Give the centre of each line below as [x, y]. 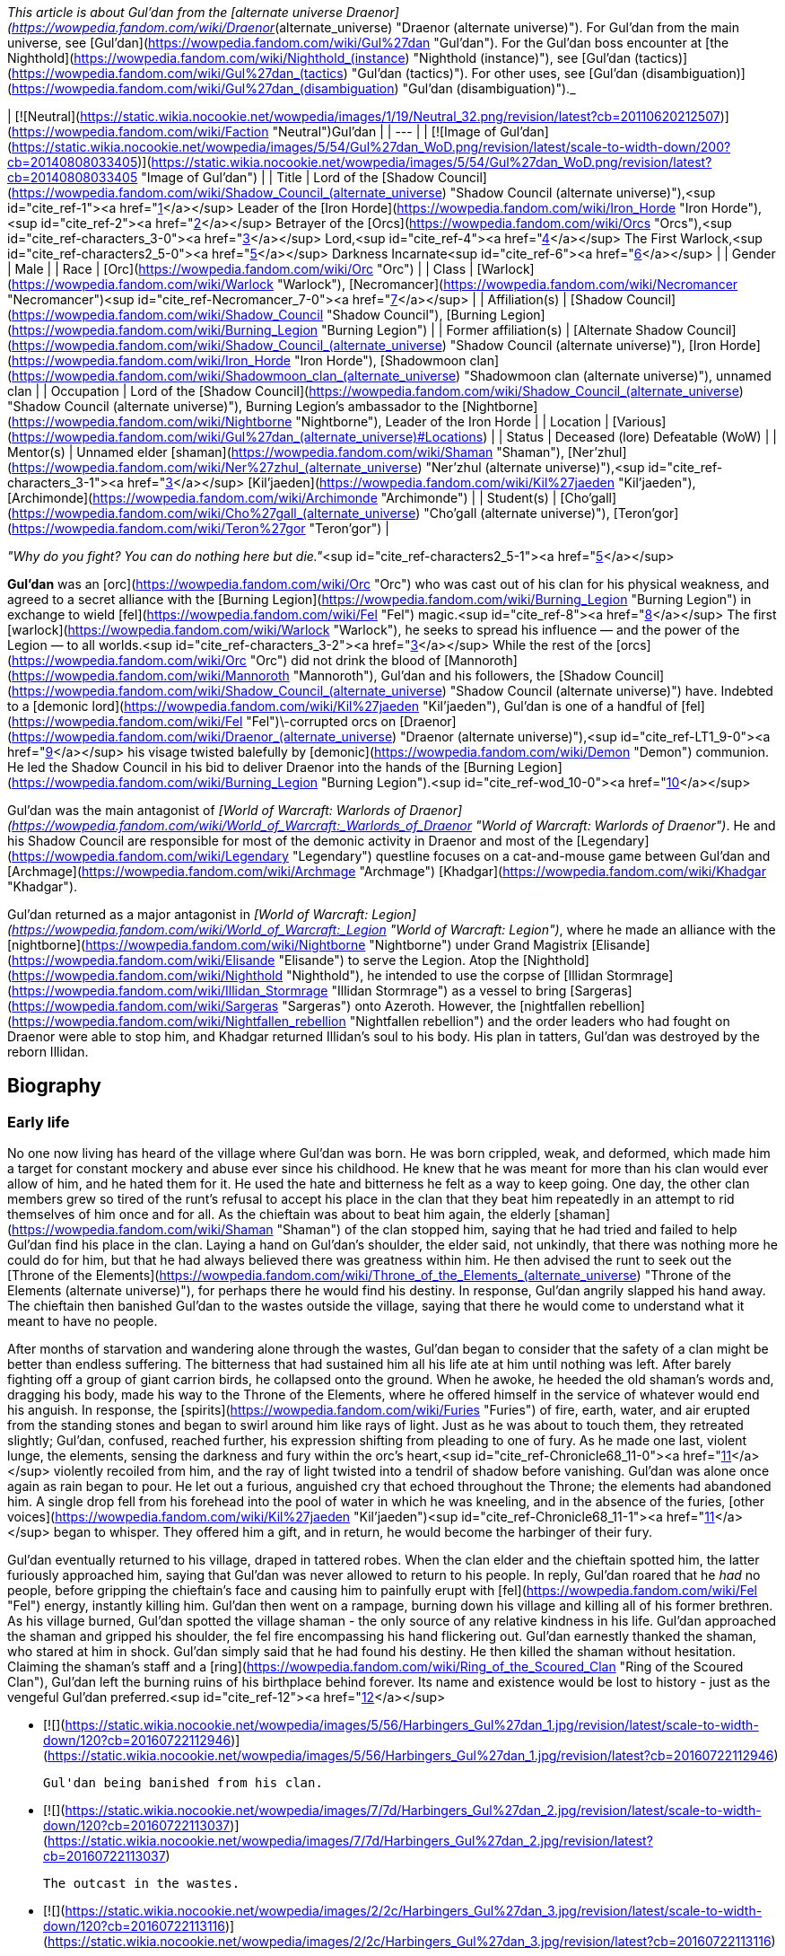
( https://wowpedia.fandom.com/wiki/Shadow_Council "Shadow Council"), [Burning [252, 315]
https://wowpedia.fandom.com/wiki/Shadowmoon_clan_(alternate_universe [234, 376]
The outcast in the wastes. [142, 1884]
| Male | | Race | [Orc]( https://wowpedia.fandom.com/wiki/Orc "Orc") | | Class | [240, 269]
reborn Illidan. [48, 1052]
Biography [54, 1086]
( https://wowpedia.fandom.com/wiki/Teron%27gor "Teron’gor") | [198, 528]
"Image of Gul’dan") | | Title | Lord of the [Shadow [288, 177]
